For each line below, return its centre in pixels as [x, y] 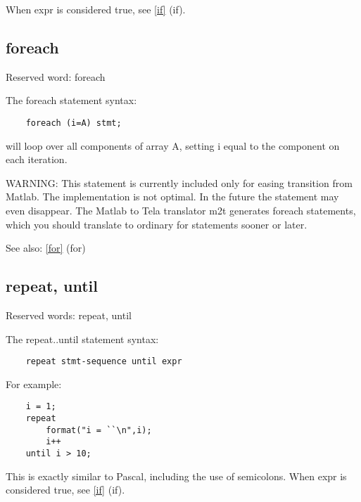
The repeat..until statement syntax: [82, 339]
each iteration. [37, 159]
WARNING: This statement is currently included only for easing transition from [179, 182]
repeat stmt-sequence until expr [104, 362]
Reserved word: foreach [56, 76]
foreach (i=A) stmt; [74, 123]
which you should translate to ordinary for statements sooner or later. [157, 224]
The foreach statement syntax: [71, 100]
